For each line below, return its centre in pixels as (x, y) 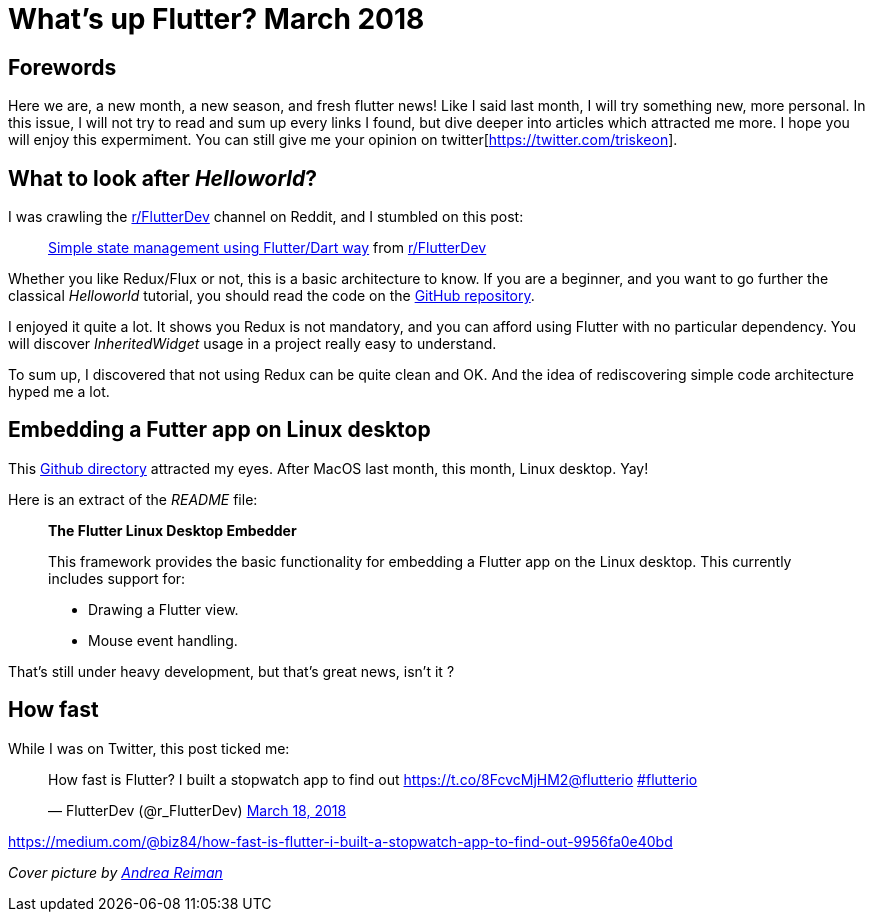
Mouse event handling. (163, 640)
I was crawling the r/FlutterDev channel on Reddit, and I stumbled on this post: (266, 217)
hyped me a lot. (59, 392)
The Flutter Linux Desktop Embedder (172, 530)
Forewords (62, 67)
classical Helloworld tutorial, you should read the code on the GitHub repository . (271, 296)
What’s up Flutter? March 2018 (216, 19)
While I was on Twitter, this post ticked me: (149, 748)
